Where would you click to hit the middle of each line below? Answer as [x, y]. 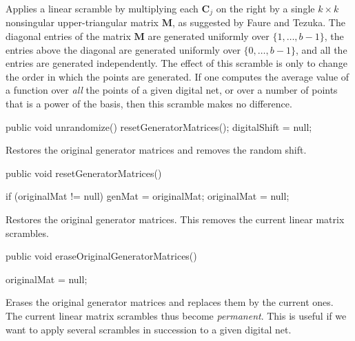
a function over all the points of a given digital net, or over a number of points [172, 90]
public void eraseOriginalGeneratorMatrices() [101, 256]
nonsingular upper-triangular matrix [82, 22]
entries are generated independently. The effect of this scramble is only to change [176, 63]
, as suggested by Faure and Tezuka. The [258, 22]
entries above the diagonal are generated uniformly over [123, 49]
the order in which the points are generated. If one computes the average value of [177, 76]
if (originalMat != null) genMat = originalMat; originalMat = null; [148, 196]
